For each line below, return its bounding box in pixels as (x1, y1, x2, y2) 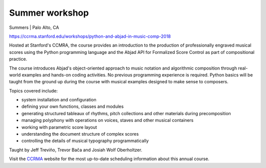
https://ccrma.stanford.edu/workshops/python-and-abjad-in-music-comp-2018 (9, 33, 171, 39)
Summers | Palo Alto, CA (9, 24, 59, 30)
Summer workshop (9, 7, 89, 18)
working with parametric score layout (21, 124, 97, 130)
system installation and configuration (21, 97, 97, 103)
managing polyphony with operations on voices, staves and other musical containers (21, 118, 194, 123)
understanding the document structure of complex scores (21, 131, 139, 137)
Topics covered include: (9, 88, 58, 94)
